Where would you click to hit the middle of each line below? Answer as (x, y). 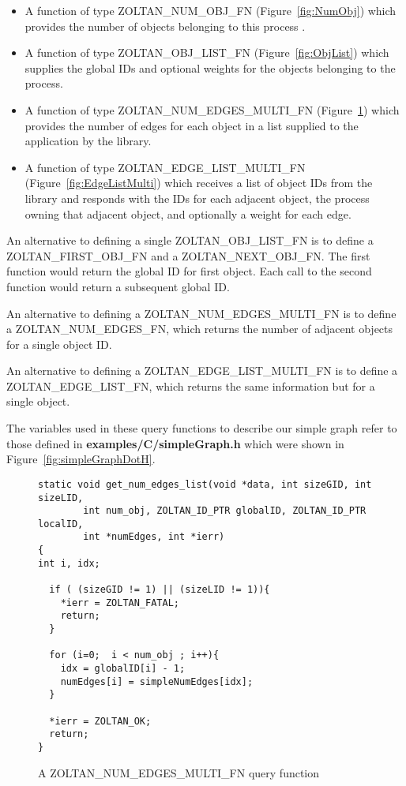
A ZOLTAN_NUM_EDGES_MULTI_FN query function (179, 772)
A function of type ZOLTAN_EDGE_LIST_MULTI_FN (165, 167)
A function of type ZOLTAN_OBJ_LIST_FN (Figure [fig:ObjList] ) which (207, 52)
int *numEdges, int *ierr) (154, 537)
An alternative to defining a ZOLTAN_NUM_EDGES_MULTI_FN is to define (201, 313)
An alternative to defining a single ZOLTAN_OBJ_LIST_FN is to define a (190, 240)
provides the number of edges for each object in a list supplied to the (192, 125)
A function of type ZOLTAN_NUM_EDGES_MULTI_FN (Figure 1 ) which (212, 109)
